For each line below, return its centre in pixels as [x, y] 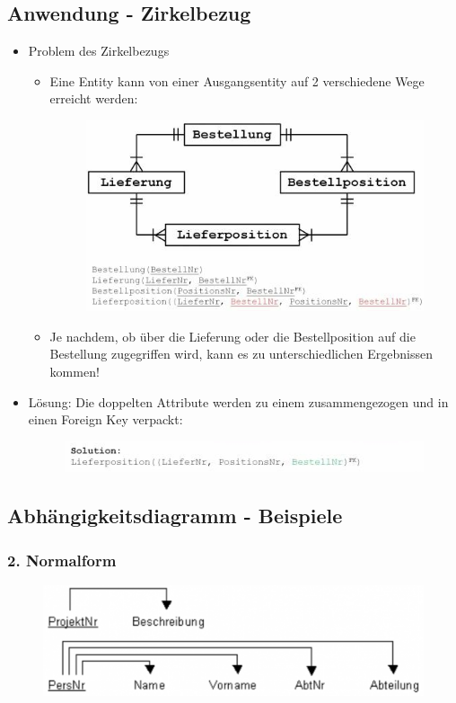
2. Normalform [62, 560]
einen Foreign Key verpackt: [105, 419]
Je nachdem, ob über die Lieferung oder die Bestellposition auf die [232, 336]
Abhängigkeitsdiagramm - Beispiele [175, 516]
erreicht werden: [94, 98]
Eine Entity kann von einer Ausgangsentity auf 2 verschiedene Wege [237, 80]
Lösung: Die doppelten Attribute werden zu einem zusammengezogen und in [238, 401]
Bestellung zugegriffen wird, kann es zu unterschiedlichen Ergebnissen [241, 354]
